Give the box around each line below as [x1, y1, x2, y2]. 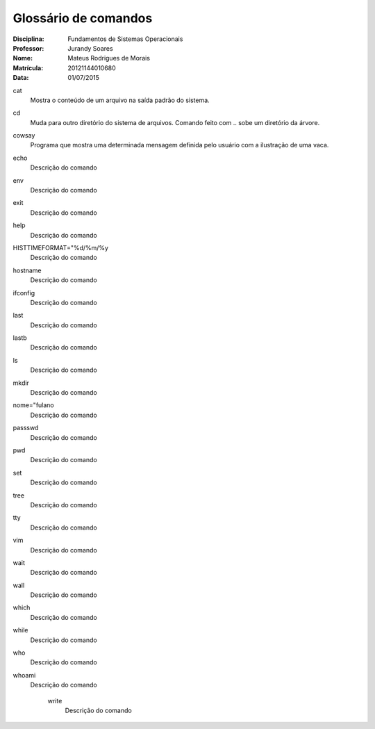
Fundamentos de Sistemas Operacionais [67, 35, 183, 43]
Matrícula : [12, 63, 44, 72]
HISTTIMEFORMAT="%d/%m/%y [12, 243, 109, 252]
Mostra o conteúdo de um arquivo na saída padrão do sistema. [30, 96, 210, 104]
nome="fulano [12, 401, 55, 409]
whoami [12, 671, 36, 679]
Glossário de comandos [12, 10, 153, 26]
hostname [12, 266, 42, 275]
